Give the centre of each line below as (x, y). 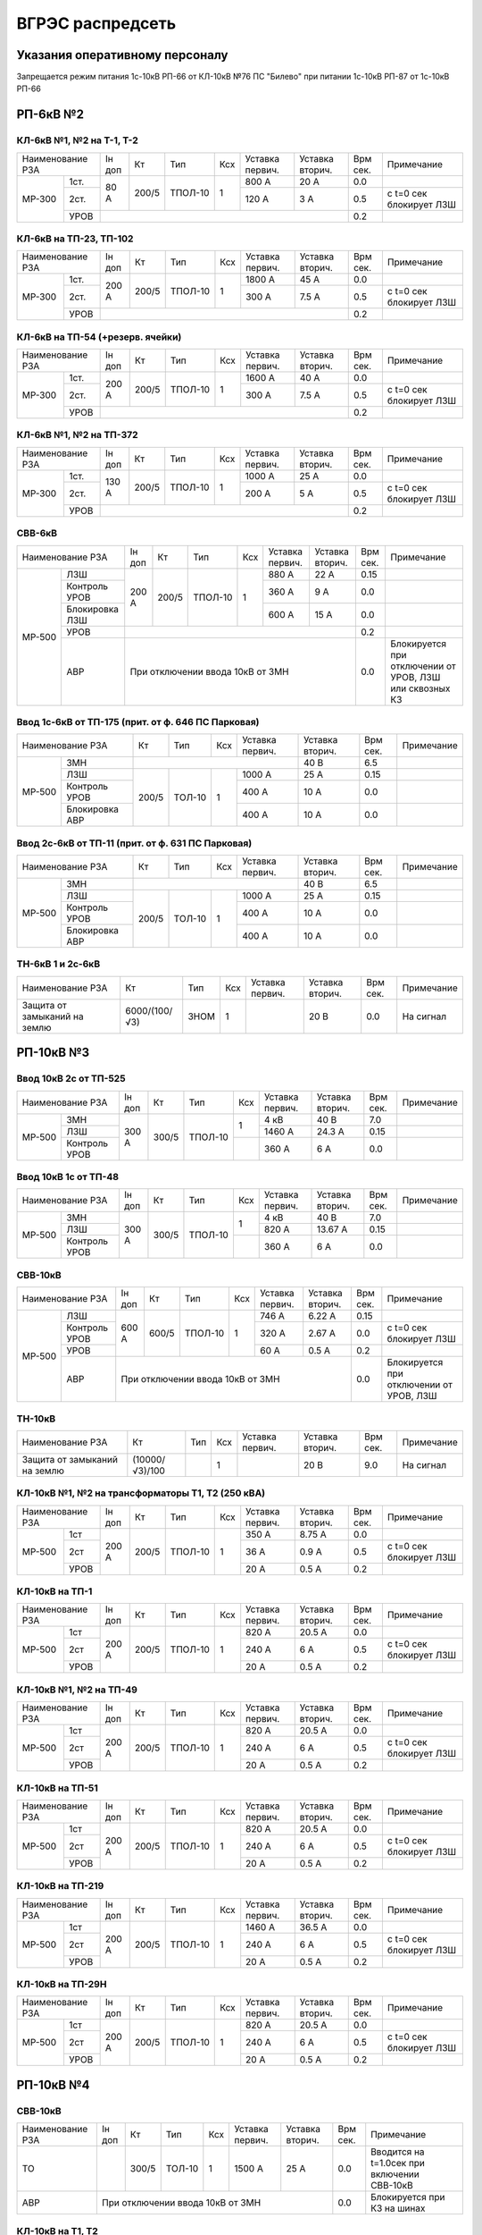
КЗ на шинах (398, 2208)
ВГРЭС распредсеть (96, 23)
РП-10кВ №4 (53, 2084)
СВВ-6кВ (37, 534)
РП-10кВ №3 (53, 1053)
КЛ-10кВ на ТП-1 (54, 1591)
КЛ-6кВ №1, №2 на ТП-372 (77, 435)
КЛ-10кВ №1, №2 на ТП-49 (77, 1690)
